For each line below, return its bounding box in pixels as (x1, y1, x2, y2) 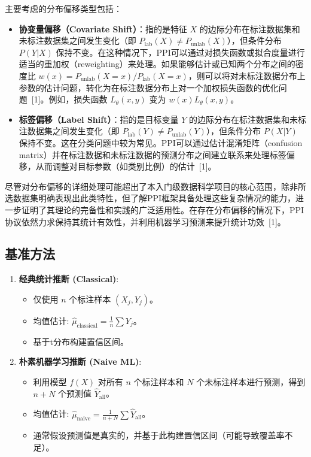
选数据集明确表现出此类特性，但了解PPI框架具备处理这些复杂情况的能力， (5, 192, 296, 204)
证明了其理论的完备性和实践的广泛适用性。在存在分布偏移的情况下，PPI (21, 203, 304, 216)
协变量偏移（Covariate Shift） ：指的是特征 (19, 22, 187, 35)
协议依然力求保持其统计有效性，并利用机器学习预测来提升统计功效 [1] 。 (5, 215, 286, 228)
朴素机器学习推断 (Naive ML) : (19, 355, 142, 368)
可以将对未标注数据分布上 (205, 69, 306, 81)
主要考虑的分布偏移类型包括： (5, 2, 122, 14)
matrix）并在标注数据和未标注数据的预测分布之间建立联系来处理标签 (19, 148, 286, 161)
